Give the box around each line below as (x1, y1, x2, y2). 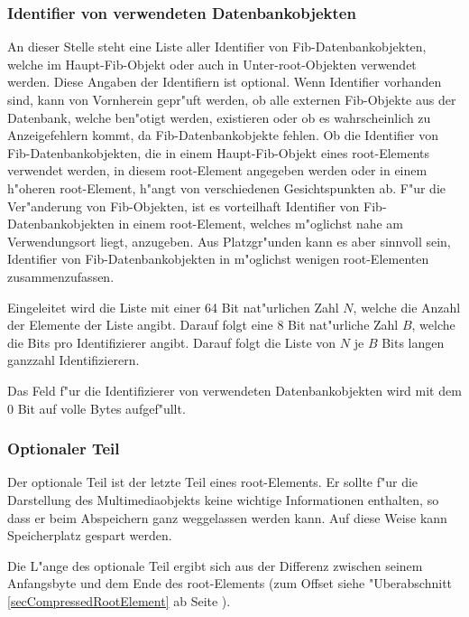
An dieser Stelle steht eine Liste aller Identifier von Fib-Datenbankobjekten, (7, 37, 427, 56)
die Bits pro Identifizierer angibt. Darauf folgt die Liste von (7, 332, 336, 351)
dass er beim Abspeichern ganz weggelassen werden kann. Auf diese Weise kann (7, 508, 447, 527)
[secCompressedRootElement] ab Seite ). (7, 591, 231, 610)
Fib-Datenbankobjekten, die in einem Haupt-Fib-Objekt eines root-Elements (7, 143, 430, 162)
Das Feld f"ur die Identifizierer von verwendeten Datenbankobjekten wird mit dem (7, 380, 462, 399)
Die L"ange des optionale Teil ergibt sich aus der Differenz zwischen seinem (7, 556, 423, 575)
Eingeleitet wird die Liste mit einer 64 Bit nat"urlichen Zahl (7, 297, 339, 316)
